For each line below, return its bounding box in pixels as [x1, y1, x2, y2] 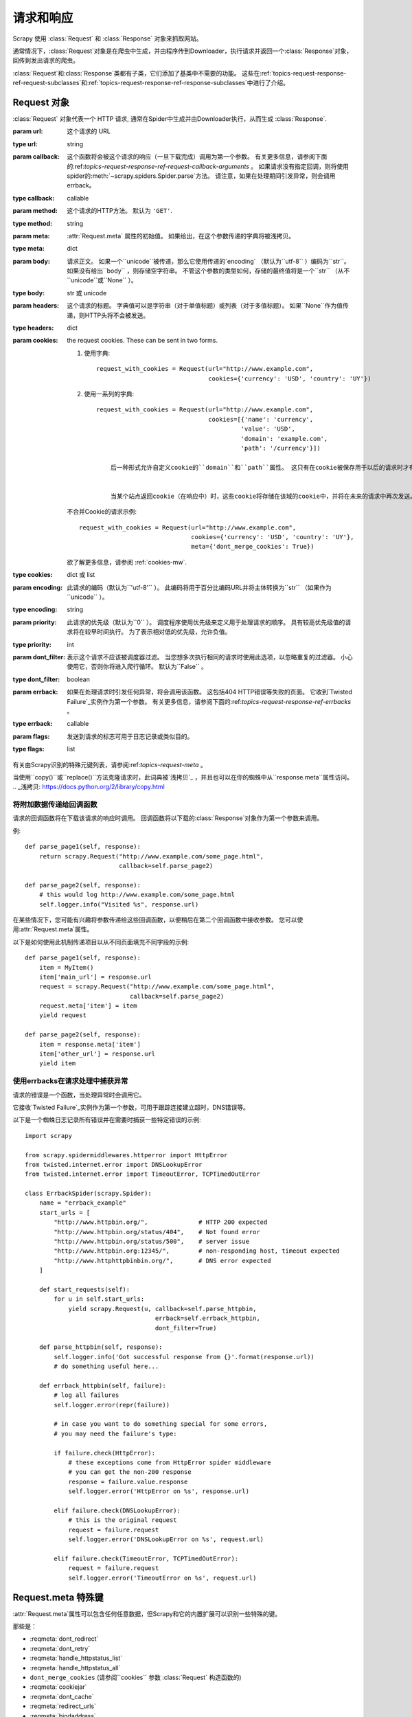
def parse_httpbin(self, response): [38, 1343, 163, 1351]
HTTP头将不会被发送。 [84, 311, 150, 319]
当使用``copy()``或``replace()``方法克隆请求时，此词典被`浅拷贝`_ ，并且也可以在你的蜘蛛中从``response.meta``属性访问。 [12, 773, 354, 781]
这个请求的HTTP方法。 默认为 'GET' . [67, 207, 173, 215]
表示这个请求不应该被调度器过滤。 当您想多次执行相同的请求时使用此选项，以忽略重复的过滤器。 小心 [67, 652, 353, 661]
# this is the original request [68, 1516, 178, 1524]
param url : [12, 127, 43, 135]
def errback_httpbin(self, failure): [38, 1381, 166, 1389]
